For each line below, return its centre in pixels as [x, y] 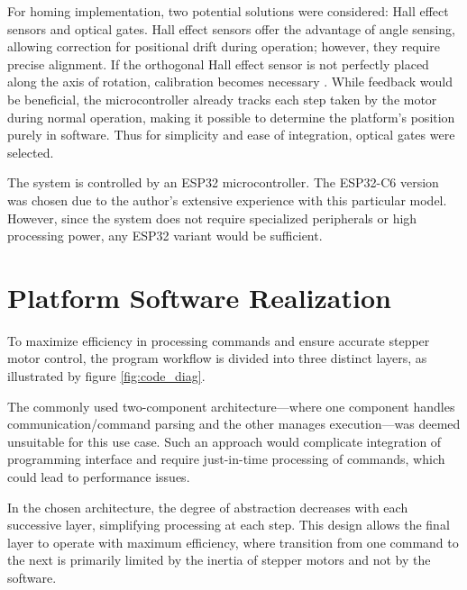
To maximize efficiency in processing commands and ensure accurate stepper [219, 340]
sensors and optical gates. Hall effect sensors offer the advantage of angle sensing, [231, 28]
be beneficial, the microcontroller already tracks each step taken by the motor [222, 99]
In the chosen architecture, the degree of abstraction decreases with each [208, 507]
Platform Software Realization [199, 297]
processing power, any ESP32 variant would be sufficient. [165, 236]
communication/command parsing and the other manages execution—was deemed [234, 424]
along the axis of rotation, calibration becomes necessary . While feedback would [230, 82]
